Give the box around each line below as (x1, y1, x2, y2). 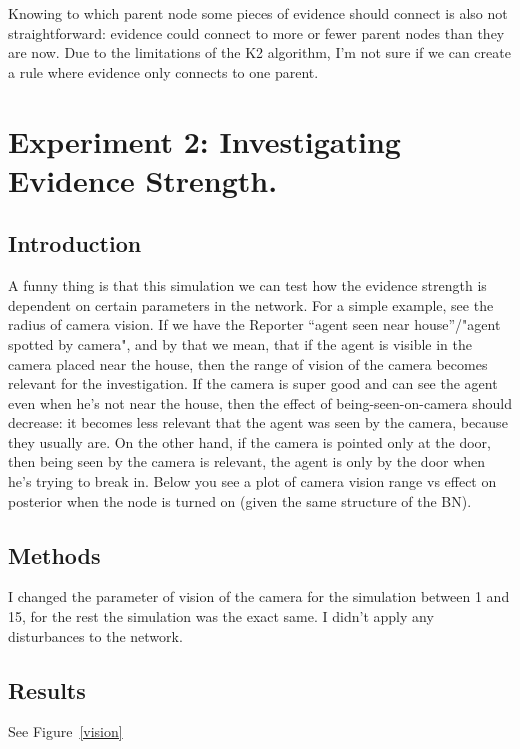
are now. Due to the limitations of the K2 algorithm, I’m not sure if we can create (8, 42, 511, 63)
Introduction (8, 228, 142, 259)
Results (8, 674, 86, 705)
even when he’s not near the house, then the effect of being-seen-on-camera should (8, 392, 512, 413)
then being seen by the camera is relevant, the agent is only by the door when (8, 451, 486, 472)
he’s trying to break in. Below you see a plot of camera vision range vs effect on (8, 471, 497, 492)
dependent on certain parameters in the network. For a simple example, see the (8, 294, 494, 315)
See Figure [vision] (8, 721, 123, 742)
